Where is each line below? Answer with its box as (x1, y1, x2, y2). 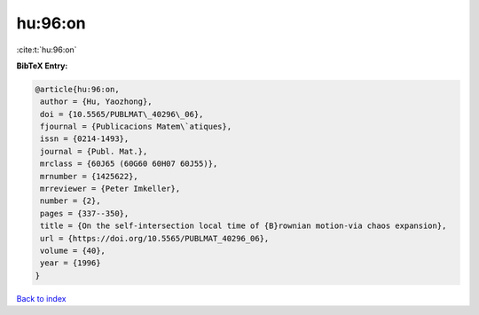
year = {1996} (40, 258, 101, 268)
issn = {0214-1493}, (40, 134, 130, 144)
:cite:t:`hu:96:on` (16, 44, 77, 55)
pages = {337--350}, (40, 209, 130, 218)
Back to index (16, 293, 67, 303)
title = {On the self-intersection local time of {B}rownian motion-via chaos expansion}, (40, 221, 447, 231)
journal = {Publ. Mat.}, (40, 146, 148, 156)
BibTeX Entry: (16, 60, 68, 71)
